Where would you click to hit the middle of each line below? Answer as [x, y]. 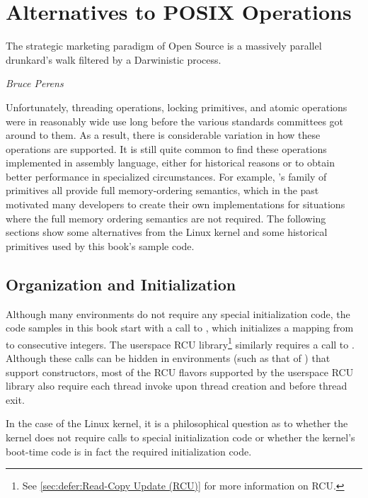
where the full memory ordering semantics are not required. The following [166, 218]
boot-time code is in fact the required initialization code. [129, 451]
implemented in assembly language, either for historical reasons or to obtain [170, 163]
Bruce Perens [35, 83]
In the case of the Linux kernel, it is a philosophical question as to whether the [177, 423]
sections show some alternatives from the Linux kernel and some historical [167, 232]
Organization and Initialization [121, 284]
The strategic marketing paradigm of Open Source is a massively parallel [164, 46]
